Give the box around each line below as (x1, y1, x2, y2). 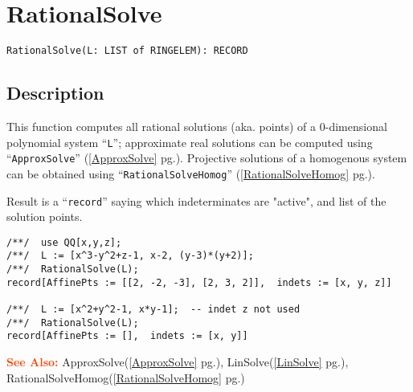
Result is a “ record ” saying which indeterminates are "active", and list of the (6, 192, 386, 209)
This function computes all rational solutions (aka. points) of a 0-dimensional (6, 117, 387, 134)
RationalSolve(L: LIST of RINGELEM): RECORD (6, 45, 248, 57)
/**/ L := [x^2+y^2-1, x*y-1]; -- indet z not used (6, 304, 301, 316)
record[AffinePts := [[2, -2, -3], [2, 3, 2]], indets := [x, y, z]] (6, 276, 392, 288)
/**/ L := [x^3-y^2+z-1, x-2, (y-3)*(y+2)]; (6, 250, 254, 262)
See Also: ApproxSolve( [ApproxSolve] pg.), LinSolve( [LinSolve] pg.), (6, 353, 349, 370)
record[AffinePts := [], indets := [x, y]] (6, 330, 248, 342)
